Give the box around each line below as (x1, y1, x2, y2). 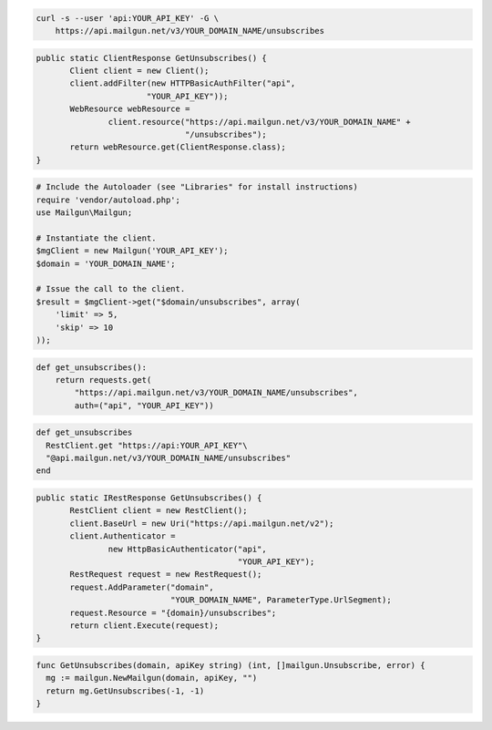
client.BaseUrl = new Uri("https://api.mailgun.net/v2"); (69, 518, 334, 529)
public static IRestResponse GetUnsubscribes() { (36, 493, 262, 503)
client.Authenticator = (69, 531, 177, 541)
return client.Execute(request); (69, 620, 219, 631)
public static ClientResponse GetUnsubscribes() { (36, 53, 268, 63)
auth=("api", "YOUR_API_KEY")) (74, 400, 214, 410)
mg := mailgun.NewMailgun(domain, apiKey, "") (46, 673, 258, 684)
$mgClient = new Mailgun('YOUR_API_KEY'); (36, 246, 229, 256)
